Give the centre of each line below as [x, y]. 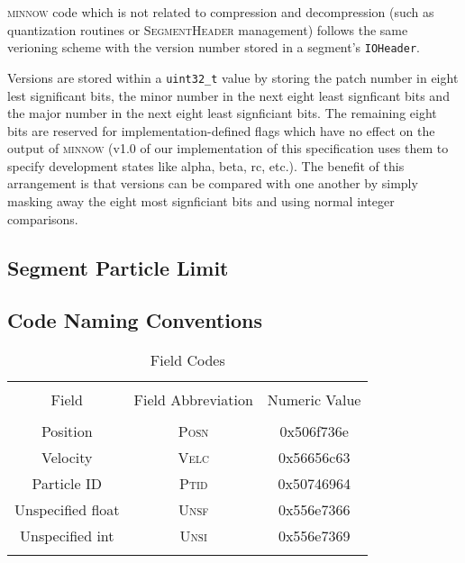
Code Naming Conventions [135, 320]
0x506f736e [314, 431]
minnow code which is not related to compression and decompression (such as [221, 12]
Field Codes [187, 360]
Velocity [67, 458]
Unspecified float [67, 510]
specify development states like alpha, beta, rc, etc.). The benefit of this [206, 165]
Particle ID [67, 484]
